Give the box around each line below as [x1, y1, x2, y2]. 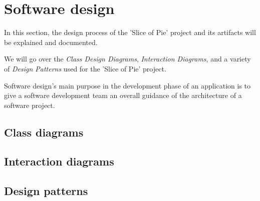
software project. [4, 99, 55, 110]
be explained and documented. [4, 36, 98, 47]
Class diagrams [4, 124, 84, 139]
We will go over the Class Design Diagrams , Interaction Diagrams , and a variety [4, 53, 251, 64]
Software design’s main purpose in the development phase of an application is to [4, 80, 251, 90]
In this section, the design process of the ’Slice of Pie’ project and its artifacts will [4, 27, 256, 37]
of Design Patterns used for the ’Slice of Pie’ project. [4, 63, 166, 73]
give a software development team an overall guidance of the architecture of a [4, 90, 242, 100]
